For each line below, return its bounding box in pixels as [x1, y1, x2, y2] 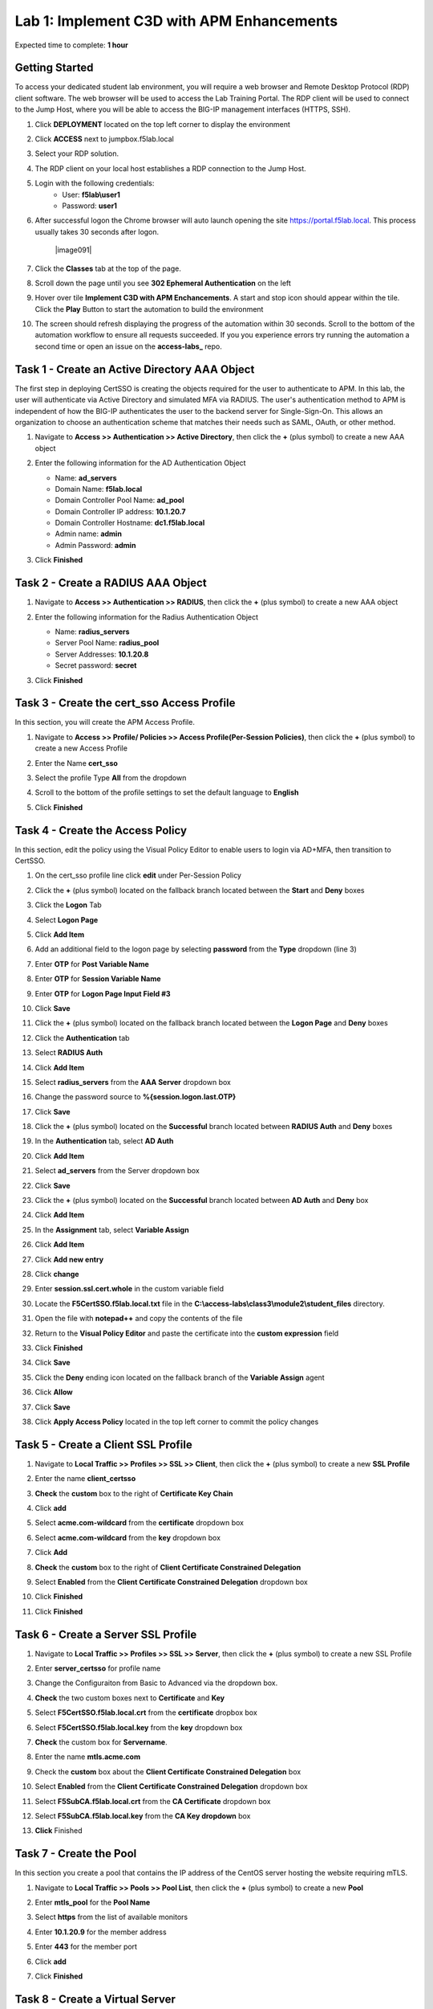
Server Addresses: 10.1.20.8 [55, 649, 149, 659]
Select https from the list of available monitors [34, 1913, 188, 1922]
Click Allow [34, 1387, 73, 1397]
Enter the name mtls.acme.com [34, 1752, 140, 1761]
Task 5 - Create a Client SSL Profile [14, 1438, 192, 1451]
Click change [34, 1269, 79, 1279]
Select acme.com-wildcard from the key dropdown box [34, 1532, 221, 1542]
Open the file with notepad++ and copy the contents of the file [34, 1314, 243, 1324]
